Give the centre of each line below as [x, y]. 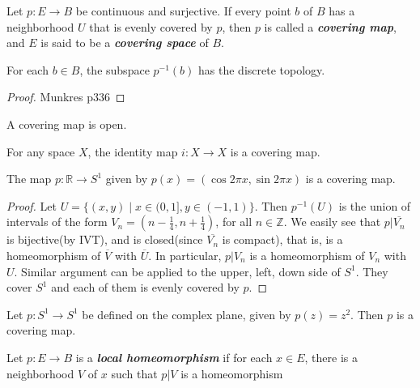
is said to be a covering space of [125, 43]
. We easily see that [332, 222]
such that [134, 373]
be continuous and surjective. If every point [183, 11]
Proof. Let [32, 205]
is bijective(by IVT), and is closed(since [105, 239]
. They [372, 271]
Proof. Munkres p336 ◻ [66, 97]
